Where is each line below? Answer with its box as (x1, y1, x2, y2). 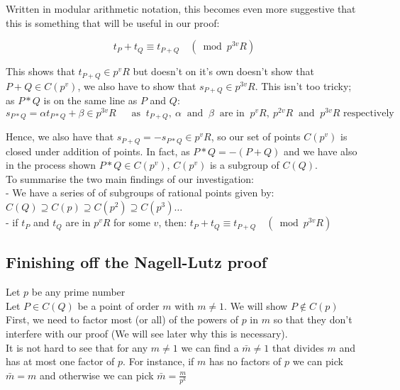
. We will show (224, 298, 288, 313)
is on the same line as (43, 93, 138, 108)
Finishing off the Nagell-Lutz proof (6, 251, 267, 273)
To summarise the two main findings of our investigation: (6, 171, 254, 186)
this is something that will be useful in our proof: (6, 15, 220, 30)
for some (113, 215, 150, 230)
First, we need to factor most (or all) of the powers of (6, 312, 238, 327)
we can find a (181, 340, 239, 355)
